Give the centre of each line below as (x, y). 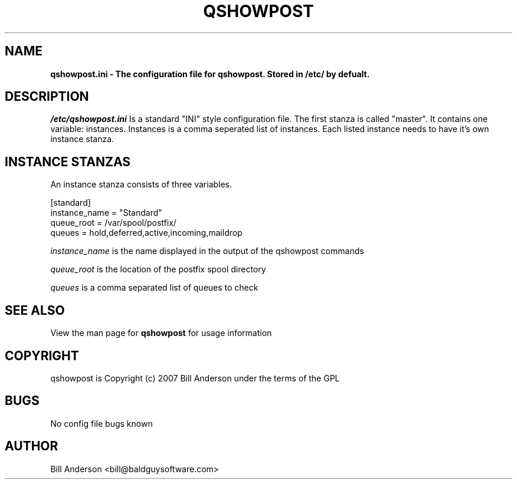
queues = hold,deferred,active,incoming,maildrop (146, 233)
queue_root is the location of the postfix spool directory (158, 269)
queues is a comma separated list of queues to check (154, 288)
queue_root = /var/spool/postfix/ (113, 223)
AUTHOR (32, 446)
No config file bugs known (102, 423)
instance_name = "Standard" (106, 213)
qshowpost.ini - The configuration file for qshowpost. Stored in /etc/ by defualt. (210, 74)
